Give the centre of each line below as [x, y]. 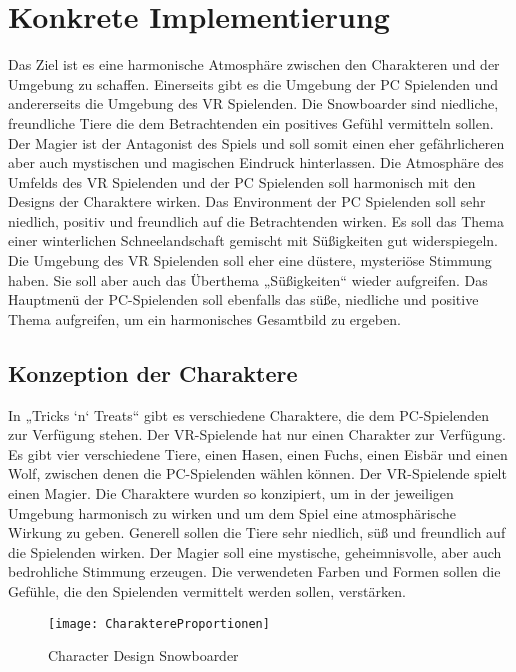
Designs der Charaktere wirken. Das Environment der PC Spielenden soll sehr [247, 201]
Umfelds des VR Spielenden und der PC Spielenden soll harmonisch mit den [242, 181]
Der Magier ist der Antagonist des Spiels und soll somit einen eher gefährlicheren [256, 142]
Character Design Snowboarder [143, 655]
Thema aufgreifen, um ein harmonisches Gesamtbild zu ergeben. [204, 318]
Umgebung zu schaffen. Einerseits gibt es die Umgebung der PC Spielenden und [253, 83]
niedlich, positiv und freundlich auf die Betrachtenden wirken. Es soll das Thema [256, 220]
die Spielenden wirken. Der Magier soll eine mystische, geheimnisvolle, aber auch [255, 551]
